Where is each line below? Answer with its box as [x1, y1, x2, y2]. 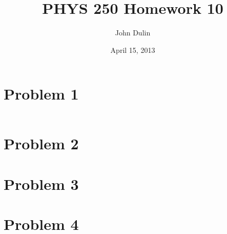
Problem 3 [4, 173, 79, 194]
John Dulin [115, 27, 151, 38]
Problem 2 [4, 133, 79, 154]
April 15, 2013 [110, 44, 155, 55]
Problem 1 [4, 83, 79, 104]
